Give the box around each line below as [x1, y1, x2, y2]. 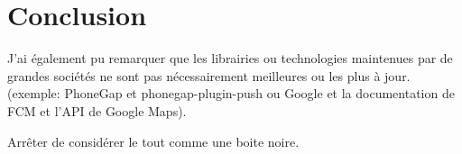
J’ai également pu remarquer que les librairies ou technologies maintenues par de [7, 49, 453, 68]
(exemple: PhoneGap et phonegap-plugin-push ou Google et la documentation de [7, 84, 455, 103]
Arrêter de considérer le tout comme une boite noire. [7, 131, 300, 150]
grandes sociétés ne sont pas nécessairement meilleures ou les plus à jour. [7, 66, 411, 85]
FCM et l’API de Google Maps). [7, 101, 187, 120]
